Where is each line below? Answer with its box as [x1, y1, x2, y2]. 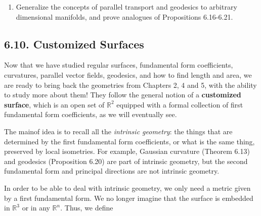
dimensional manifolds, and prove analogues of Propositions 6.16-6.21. [16, 11, 233, 22]
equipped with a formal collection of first [116, 99, 243, 110]
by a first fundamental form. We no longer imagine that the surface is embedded [4, 192, 253, 203]
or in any [22, 202, 50, 213]
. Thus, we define [60, 202, 113, 213]
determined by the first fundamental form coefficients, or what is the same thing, [4, 136, 255, 146]
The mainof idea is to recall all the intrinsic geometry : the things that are [4, 126, 233, 136]
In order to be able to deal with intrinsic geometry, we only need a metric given [4, 182, 251, 193]
